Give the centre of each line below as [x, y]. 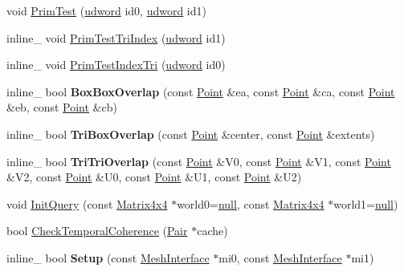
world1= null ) [366, 203]
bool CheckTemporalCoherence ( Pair [97, 231]
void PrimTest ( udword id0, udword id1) [106, 10]
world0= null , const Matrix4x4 [251, 203]
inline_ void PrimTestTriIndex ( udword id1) [116, 37]
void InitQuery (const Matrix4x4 [87, 203]
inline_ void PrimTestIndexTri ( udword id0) [116, 65]
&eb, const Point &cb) [62, 107]
